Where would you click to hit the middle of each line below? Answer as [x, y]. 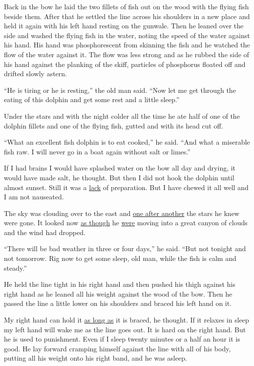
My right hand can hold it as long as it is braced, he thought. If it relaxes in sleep [127, 320]
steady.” [15, 268]
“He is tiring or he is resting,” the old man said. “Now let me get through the [120, 90]
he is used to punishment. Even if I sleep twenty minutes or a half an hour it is [122, 339]
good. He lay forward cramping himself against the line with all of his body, [117, 348]
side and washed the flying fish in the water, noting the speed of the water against [127, 35]
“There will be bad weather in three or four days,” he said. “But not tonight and [125, 248]
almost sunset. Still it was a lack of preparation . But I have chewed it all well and [126, 187]
